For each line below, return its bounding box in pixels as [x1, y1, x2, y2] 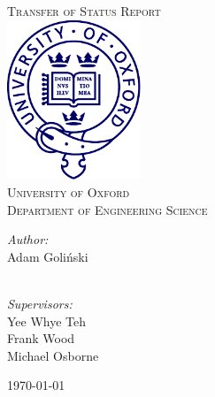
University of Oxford [7, 182, 130, 201]
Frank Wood [7, 329, 75, 347]
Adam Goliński [7, 247, 88, 265]
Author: [7, 230, 49, 248]
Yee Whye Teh [7, 311, 87, 330]
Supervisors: [7, 294, 73, 312]
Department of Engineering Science [7, 200, 208, 218]
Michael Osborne [7, 346, 99, 364]
